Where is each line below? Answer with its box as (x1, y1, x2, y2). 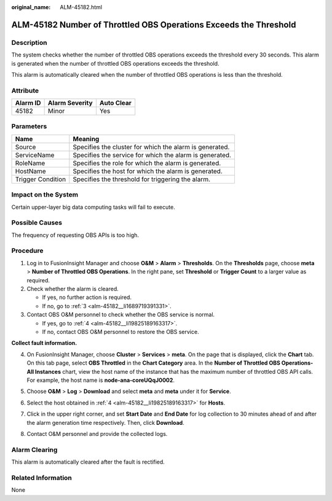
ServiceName (15, 150, 55, 159)
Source (15, 142, 36, 151)
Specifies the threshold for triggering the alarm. (73, 175, 211, 184)
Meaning (73, 134, 100, 143)
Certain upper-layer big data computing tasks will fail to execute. (11, 203, 175, 211)
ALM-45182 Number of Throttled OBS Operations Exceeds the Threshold (11, 19, 296, 30)
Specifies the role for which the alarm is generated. (73, 158, 221, 167)
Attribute (11, 86, 39, 95)
